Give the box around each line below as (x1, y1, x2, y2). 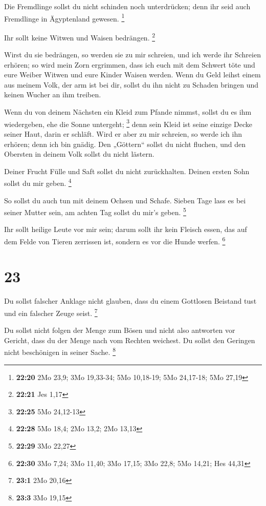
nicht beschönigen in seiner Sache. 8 (4, 345, 116, 357)
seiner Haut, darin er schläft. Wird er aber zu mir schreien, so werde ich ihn (4, 128, 242, 139)
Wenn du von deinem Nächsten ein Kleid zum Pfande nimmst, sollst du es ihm (4, 107, 252, 117)
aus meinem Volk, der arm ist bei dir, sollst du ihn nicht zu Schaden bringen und (4, 79, 259, 90)
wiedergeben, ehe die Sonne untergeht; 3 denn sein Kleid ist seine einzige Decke (4, 117, 253, 129)
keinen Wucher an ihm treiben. (4, 89, 101, 100)
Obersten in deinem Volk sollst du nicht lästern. (4, 149, 154, 159)
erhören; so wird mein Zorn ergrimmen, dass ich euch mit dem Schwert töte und (4, 59, 255, 70)
